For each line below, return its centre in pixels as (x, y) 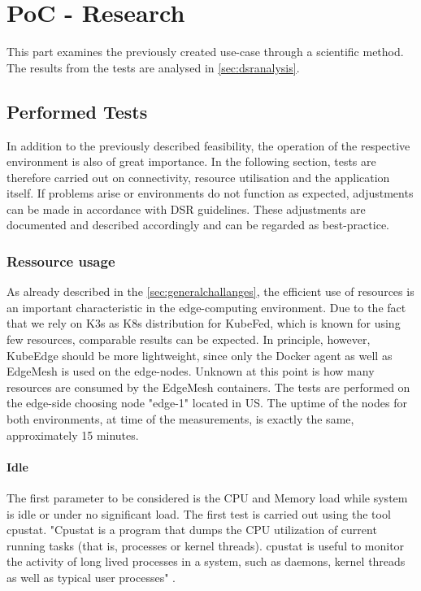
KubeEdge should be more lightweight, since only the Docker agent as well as (200, 355)
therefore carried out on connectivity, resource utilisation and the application (198, 177)
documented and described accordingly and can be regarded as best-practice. (198, 225)
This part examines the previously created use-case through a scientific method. (205, 52)
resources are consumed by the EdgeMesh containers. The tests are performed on (208, 387)
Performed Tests (77, 111)
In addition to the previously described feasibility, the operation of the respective (208, 145)
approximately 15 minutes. (73, 435)
